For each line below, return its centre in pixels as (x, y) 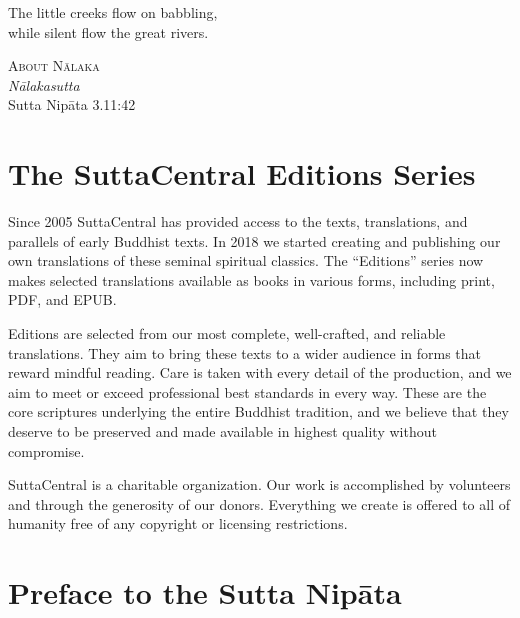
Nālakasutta (44, 84)
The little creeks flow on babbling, (113, 12)
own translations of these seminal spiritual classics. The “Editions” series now (246, 260)
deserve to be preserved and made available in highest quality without (222, 431)
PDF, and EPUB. (62, 299)
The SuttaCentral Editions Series (242, 173)
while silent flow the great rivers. (108, 31)
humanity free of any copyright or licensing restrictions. (178, 523)
